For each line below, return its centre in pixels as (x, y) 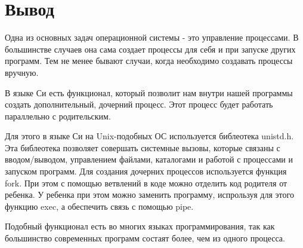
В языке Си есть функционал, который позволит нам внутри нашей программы (149, 92)
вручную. (22, 72)
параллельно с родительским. (58, 116)
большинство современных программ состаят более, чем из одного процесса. (145, 238)
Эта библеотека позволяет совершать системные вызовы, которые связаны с (143, 147)
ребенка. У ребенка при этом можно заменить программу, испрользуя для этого (149, 195)
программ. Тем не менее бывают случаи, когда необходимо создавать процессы (149, 61)
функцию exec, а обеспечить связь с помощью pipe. (99, 206)
